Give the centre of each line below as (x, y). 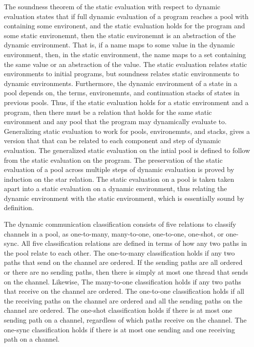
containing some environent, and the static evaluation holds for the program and (125, 26)
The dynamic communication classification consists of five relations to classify (120, 224)
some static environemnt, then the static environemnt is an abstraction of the (120, 35)
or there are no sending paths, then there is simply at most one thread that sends (126, 272)
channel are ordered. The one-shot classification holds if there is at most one (118, 310)
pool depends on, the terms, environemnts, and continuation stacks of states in (122, 93)
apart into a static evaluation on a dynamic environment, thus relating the (116, 188)
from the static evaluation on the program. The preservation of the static (113, 160)
